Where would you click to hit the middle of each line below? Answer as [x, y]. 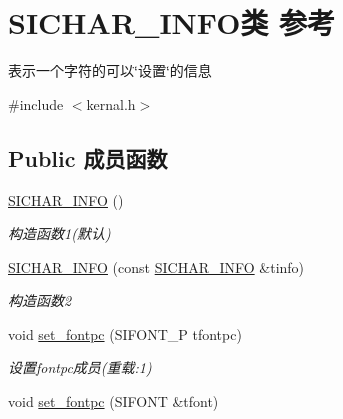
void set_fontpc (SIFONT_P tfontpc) [125, 333]
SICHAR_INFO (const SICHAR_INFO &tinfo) [156, 266]
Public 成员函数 [88, 157]
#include [36, 103]
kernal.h [111, 103]
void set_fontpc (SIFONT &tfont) [113, 401]
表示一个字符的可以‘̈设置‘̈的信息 [110, 70]
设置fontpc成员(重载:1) [80, 367]
